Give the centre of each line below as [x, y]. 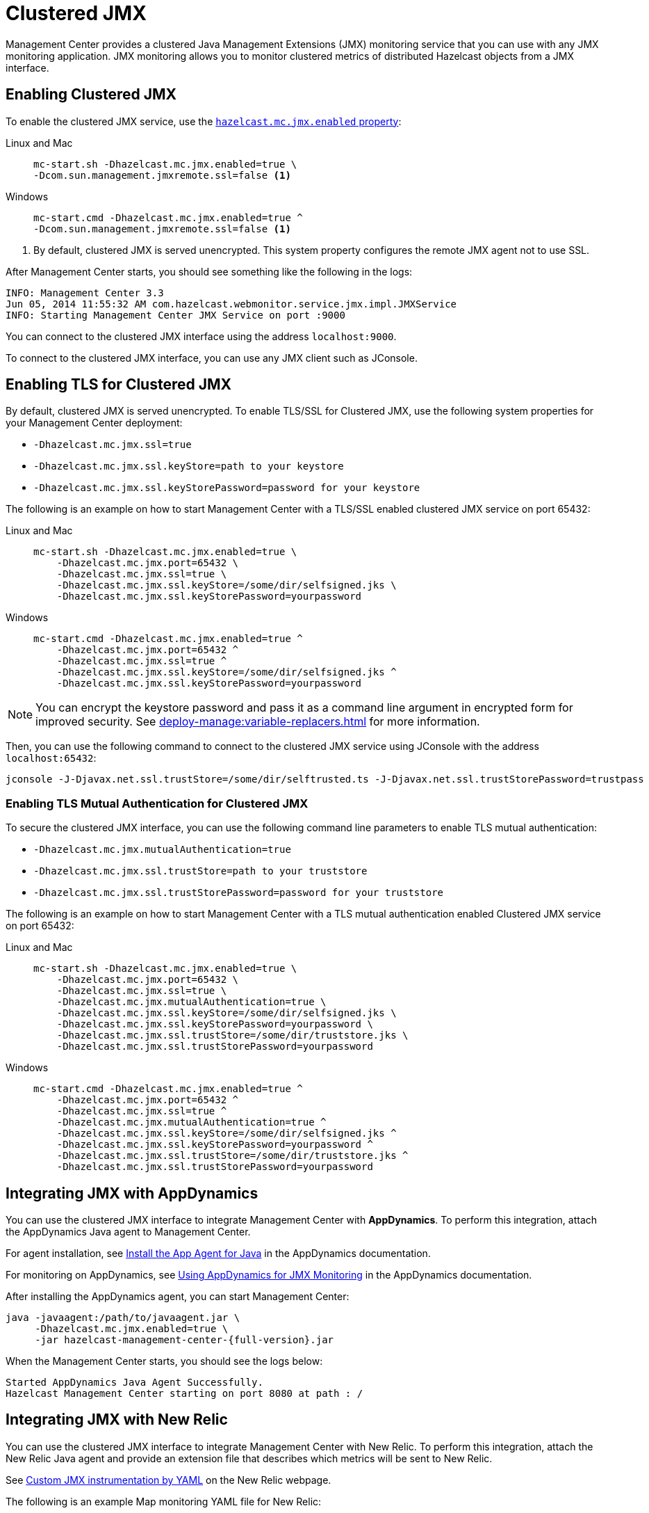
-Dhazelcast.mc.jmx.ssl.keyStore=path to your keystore [189, 466]
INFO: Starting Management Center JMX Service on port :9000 [175, 315]
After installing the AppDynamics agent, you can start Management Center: [178, 1297]
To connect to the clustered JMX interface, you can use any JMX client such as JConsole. [212, 358]
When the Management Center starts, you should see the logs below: [164, 1361]
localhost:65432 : [51, 758]
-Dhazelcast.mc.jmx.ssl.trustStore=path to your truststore [200, 871]
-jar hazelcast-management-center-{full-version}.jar [184, 1340]
